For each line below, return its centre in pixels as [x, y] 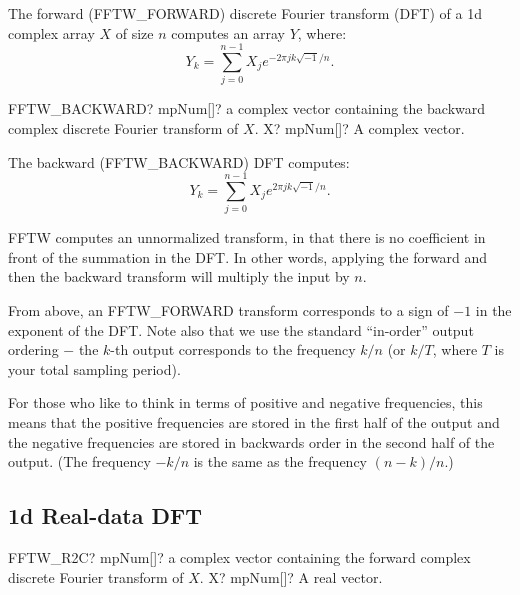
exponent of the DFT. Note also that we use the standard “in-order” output [241, 329]
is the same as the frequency [280, 461]
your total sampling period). [94, 368]
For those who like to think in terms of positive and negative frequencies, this [245, 402]
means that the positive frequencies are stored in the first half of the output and [254, 421]
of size [134, 32]
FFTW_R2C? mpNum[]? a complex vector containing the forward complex [239, 556]
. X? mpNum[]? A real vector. [291, 576]
